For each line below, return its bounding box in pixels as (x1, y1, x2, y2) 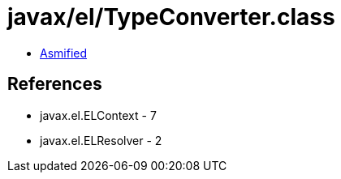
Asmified (40, 45, 88, 60)
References (7, 74, 102, 95)
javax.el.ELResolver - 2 (40, 133, 162, 147)
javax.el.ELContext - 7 (40, 108, 157, 122)
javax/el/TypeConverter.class (7, 3, 335, 31)
